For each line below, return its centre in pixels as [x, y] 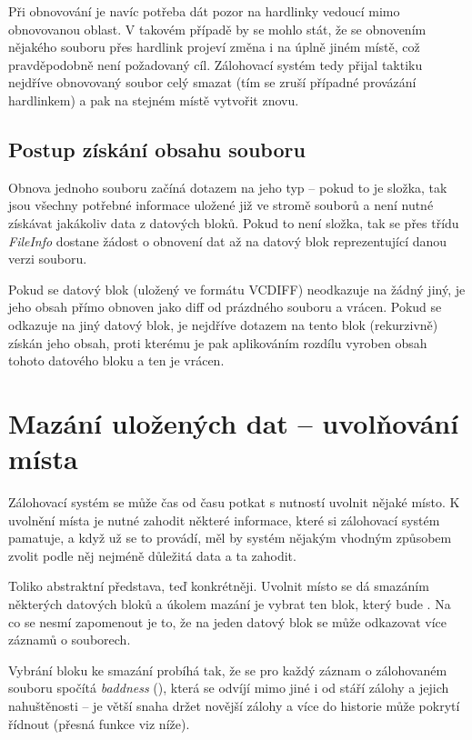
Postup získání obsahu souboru [157, 149]
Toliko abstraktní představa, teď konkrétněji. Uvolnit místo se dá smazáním [219, 586]
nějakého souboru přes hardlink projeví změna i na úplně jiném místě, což [214, 47]
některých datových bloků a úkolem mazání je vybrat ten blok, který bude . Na [230, 603]
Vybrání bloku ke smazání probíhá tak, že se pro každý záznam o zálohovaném [228, 670]
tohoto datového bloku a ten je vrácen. [116, 360]
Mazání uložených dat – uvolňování [234, 422]
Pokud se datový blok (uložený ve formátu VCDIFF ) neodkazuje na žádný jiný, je [237, 289]
